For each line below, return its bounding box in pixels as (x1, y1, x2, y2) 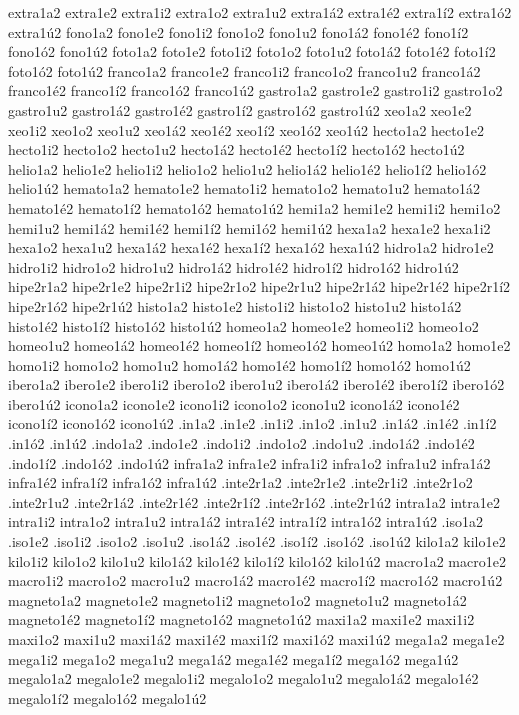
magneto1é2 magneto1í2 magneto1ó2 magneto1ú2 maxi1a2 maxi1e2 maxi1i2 (8, 609, 475, 630)
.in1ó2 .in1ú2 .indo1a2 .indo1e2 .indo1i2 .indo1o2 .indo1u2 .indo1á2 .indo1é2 (8, 433, 475, 454)
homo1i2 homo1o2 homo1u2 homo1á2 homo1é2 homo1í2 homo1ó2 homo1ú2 (8, 354, 471, 375)
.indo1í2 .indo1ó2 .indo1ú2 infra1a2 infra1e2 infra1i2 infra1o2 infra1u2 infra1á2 (8, 452, 491, 473)
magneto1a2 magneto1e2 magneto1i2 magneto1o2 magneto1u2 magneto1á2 (8, 589, 467, 610)
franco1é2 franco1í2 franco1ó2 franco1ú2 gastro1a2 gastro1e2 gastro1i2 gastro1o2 (8, 80, 503, 101)
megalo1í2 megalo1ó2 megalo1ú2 (8, 687, 207, 708)
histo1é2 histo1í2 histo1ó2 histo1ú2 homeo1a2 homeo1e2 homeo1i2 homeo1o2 (8, 315, 479, 336)
